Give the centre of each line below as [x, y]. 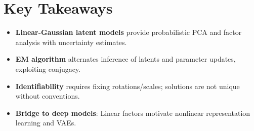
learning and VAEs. [46, 123]
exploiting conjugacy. [48, 69]
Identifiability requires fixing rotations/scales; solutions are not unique [128, 86]
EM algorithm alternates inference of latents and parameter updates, [125, 59]
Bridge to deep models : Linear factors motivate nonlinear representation [133, 113]
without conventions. [48, 96]
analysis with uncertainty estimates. [71, 42]
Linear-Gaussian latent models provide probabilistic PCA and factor [129, 32]
